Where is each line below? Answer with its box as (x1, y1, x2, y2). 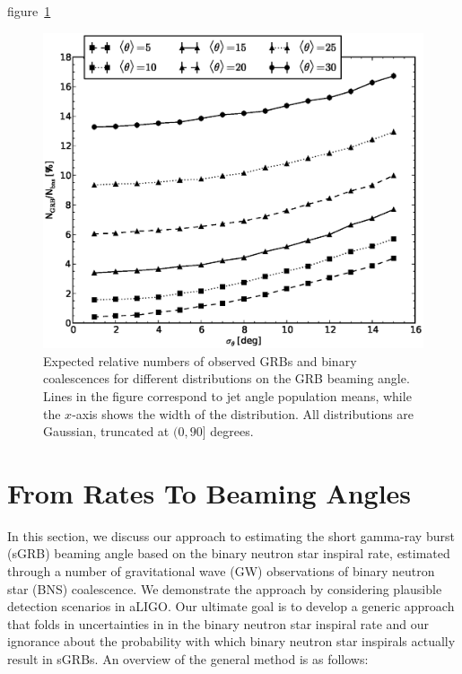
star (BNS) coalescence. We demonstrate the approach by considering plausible (7, 579, 442, 598)
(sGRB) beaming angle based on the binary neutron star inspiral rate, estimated (7, 544, 450, 563)
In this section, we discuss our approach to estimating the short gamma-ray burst (7, 526, 455, 545)
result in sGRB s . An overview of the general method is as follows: (7, 649, 369, 668)
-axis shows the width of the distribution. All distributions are (72, 404, 414, 423)
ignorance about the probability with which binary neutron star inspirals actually (7, 632, 456, 651)
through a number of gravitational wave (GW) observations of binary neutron (7, 562, 435, 580)
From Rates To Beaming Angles (7, 474, 412, 511)
